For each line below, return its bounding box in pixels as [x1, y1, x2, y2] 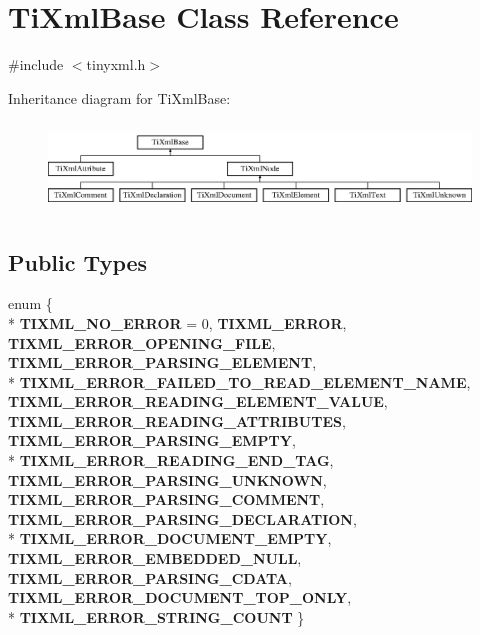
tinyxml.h [86, 54, 146, 75]
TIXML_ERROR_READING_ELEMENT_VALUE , [8, 391, 388, 412]
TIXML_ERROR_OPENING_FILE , [8, 332, 276, 353]
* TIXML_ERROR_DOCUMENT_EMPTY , [8, 528, 332, 549]
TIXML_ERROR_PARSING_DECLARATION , [8, 508, 357, 529]
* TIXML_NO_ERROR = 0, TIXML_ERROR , [8, 312, 347, 333]
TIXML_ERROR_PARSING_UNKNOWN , [8, 469, 327, 490]
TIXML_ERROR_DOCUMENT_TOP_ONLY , [8, 587, 352, 608]
